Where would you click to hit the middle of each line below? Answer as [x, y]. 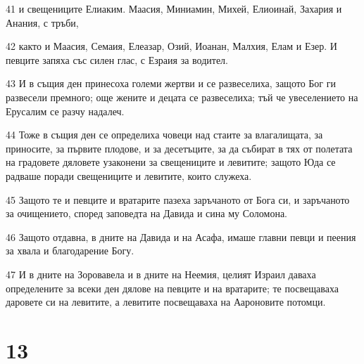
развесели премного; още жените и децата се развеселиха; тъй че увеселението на [182, 97]
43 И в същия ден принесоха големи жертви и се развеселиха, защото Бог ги [171, 83]
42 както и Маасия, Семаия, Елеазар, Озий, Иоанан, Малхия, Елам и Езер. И [171, 46]
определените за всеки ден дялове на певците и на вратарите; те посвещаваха [172, 288]
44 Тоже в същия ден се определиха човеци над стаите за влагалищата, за [164, 135]
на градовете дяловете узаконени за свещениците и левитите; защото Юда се [171, 162]
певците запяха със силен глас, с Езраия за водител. [117, 59]
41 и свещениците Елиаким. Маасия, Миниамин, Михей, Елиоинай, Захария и [174, 8]
